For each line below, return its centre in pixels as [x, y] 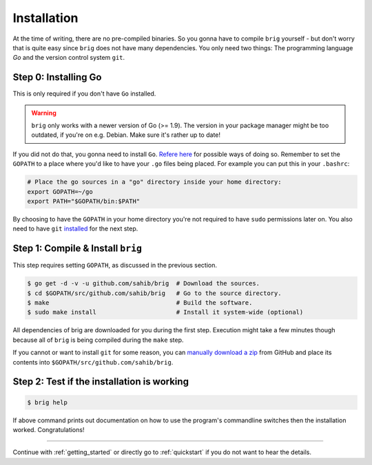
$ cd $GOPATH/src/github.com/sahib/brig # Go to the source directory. [154, 293]
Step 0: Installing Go [57, 77]
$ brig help [48, 402]
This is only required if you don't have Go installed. [84, 94]
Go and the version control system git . [69, 58]
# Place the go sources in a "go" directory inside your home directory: [154, 182]
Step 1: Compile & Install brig [77, 249]
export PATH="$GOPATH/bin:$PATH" [84, 201]
